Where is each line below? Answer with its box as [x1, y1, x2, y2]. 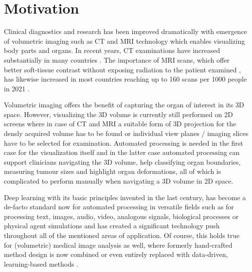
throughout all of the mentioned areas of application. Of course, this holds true [4, 230, 240, 240]
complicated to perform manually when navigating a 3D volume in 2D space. [4, 176, 234, 186]
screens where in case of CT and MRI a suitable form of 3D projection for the [4, 119, 236, 129]
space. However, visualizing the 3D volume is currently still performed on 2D [4, 109, 233, 119]
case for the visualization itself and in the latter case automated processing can [4, 147, 240, 157]
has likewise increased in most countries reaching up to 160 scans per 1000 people [4, 74, 247, 84]
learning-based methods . [4, 258, 79, 269]
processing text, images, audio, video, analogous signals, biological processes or [4, 211, 239, 221]
